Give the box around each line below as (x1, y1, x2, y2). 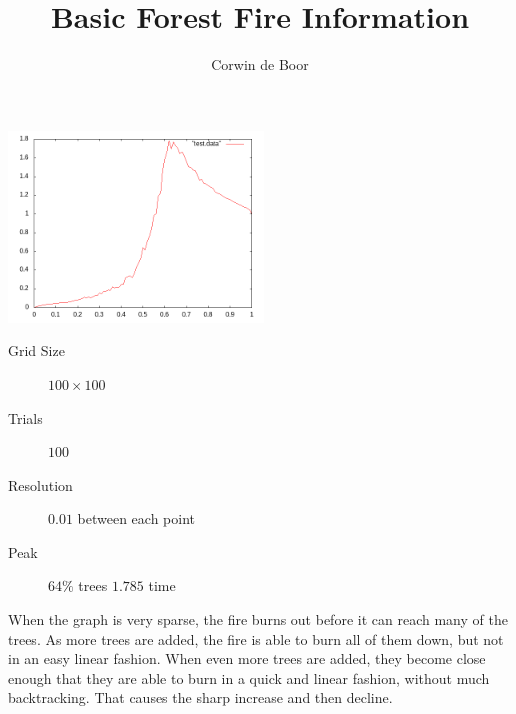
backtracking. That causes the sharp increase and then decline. (8, 687, 393, 708)
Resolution (8, 474, 73, 495)
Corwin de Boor (211, 54, 309, 75)
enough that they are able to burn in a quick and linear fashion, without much (8, 667, 490, 688)
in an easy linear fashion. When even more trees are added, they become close (8, 648, 486, 669)
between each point (77, 508, 195, 529)
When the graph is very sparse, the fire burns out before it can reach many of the (8, 609, 508, 630)
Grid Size (8, 340, 65, 361)
